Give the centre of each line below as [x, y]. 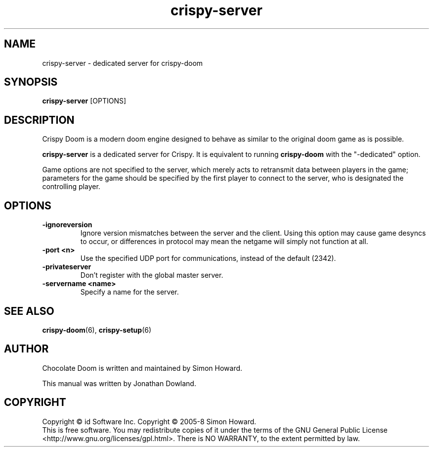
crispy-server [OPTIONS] [84, 101]
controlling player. [71, 187]
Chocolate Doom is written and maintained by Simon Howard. [142, 368]
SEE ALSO [29, 311]
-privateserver [67, 267]
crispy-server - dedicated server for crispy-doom [123, 63]
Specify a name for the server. [130, 292]
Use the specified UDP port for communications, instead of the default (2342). [208, 258]
